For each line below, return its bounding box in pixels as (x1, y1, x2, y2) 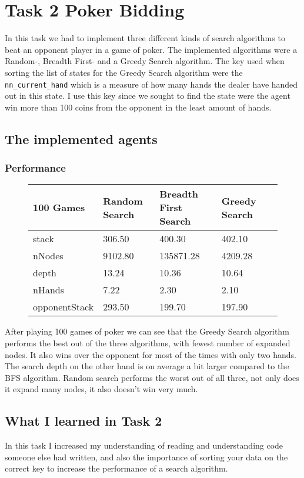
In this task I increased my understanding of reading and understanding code (5, 439, 283, 452)
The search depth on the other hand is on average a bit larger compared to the (5, 360, 289, 372)
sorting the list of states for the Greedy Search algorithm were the (5, 66, 243, 78)
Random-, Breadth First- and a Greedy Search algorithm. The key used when (5, 55, 285, 67)
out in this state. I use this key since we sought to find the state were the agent (5, 89, 290, 102)
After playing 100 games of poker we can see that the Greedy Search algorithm (5, 325, 289, 337)
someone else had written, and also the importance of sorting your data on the (5, 450, 288, 463)
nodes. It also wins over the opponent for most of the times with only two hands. (5, 348, 296, 360)
